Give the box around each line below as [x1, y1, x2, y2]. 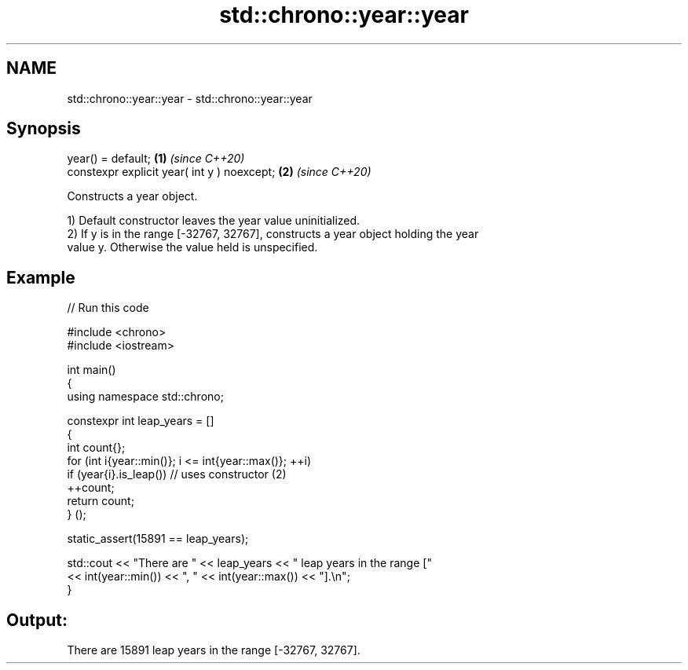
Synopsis [6, 119, 81, 139]
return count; [67, 494, 134, 508]
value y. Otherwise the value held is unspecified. [67, 240, 318, 254]
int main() [67, 363, 116, 377]
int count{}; [67, 441, 126, 455]
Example [6, 267, 75, 287]
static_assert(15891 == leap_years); [67, 532, 249, 546]
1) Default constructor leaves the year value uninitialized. [67, 214, 360, 228]
